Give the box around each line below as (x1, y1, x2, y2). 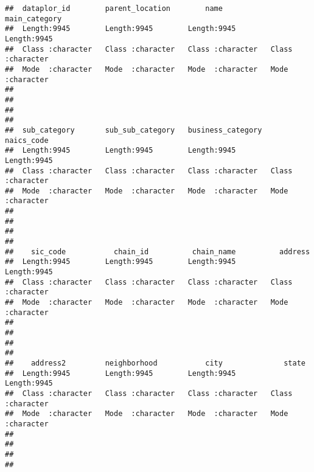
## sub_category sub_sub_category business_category (5, 125, 262, 134)
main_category (5, 14, 62, 23)
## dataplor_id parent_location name (5, 4, 223, 13)
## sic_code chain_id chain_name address (5, 247, 310, 256)
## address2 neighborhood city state (5, 358, 305, 367)
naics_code (5, 136, 49, 145)
